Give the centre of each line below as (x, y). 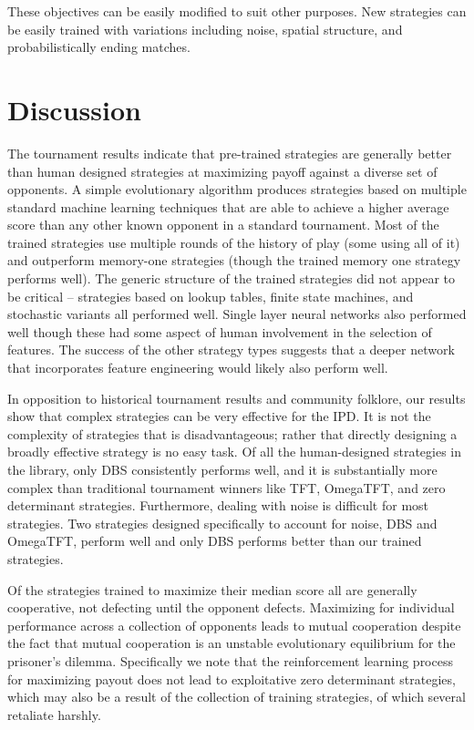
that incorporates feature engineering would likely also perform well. (198, 368)
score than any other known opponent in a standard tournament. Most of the (223, 225)
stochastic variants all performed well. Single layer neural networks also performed (237, 314)
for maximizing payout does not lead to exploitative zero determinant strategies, (232, 679)
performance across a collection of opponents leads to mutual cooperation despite (234, 625)
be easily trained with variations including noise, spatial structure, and (205, 29)
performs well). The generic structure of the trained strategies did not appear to (232, 278)
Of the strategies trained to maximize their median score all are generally (212, 589)
